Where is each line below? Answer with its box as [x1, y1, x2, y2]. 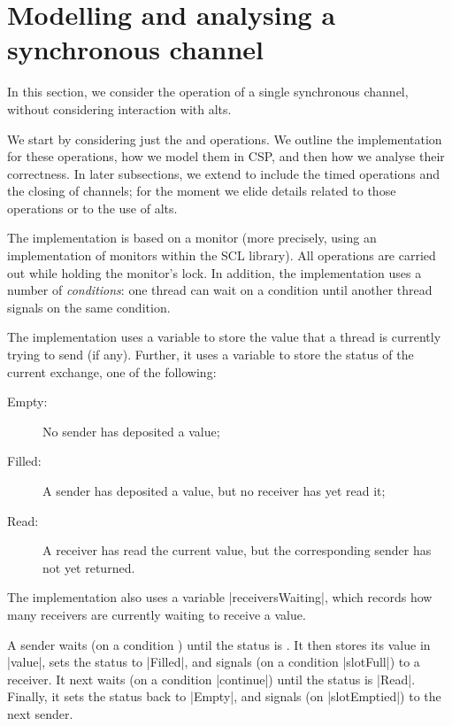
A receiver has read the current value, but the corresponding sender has [42, 541, 432, 560]
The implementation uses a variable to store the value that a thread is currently [7, 328, 441, 346]
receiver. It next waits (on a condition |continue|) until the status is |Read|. [7, 669, 416, 688]
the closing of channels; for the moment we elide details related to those [7, 181, 396, 200]
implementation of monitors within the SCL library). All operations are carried [7, 246, 436, 265]
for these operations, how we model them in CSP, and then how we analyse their [7, 147, 445, 166]
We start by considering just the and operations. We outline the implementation [7, 129, 442, 148]
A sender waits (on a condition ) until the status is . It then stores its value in [7, 635, 431, 653]
